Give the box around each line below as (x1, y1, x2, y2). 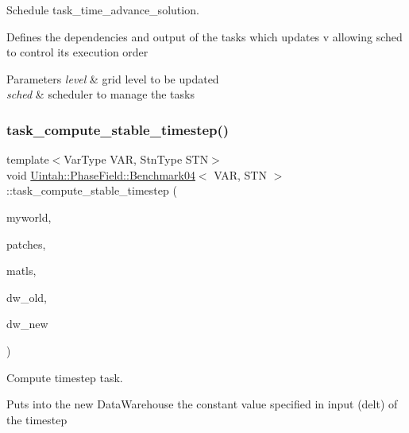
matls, (6, 262, 37, 279)
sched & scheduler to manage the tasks (6, 86, 195, 102)
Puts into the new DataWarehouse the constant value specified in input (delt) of (6, 396, 398, 412)
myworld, (6, 208, 52, 225)
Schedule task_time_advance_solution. (6, 2, 199, 17)
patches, (6, 235, 46, 252)
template (6, 151, 49, 168)
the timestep (6, 411, 68, 427)
